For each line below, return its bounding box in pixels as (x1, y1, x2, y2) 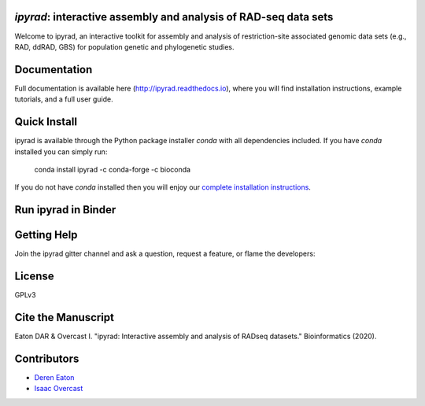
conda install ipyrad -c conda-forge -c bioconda (34, 164, 191, 174)
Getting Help (14, 228, 78, 242)
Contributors (14, 352, 79, 365)
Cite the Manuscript (14, 311, 114, 324)
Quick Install (14, 115, 78, 129)
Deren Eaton (34, 372, 75, 382)
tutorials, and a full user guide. (14, 94, 113, 104)
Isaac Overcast (34, 384, 83, 393)
